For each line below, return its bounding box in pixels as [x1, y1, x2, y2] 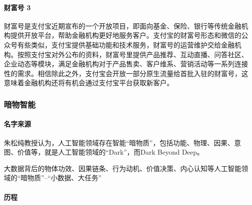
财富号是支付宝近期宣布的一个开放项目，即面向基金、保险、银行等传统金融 [4, 20, 241, 31]
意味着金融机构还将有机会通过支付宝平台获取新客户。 [4, 78, 173, 88]
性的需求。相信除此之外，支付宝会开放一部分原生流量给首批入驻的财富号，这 [4, 68, 248, 78]
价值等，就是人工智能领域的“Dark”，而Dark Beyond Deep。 [17, 147, 204, 157]
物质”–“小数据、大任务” [27, 173, 102, 183]
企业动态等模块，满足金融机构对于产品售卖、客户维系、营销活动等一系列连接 [4, 59, 248, 69]
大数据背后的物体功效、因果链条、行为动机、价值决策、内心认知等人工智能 [4, 163, 241, 173]
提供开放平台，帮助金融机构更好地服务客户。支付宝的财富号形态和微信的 [10, 30, 241, 40]
